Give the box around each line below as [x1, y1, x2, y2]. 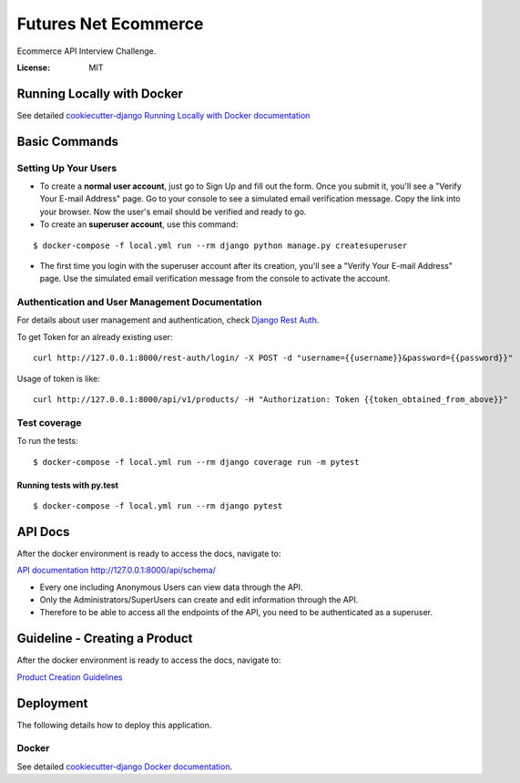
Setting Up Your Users [16, 161, 117, 174]
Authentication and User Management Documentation [16, 296, 263, 309]
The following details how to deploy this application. [16, 719, 212, 730]
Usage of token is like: [16, 373, 100, 384]
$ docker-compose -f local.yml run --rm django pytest [33, 500, 283, 510]
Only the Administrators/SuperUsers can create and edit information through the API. [39, 594, 359, 605]
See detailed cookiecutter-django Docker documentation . [16, 761, 232, 772]
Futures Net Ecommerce [16, 14, 204, 34]
